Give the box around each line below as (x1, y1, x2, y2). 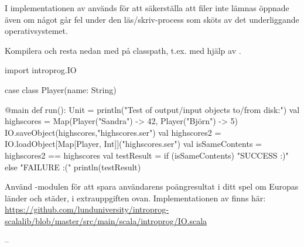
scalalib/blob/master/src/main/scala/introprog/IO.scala (5, 214, 207, 227)
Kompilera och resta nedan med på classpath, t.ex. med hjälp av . (5, 44, 241, 56)
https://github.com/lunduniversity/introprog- (5, 203, 169, 215)
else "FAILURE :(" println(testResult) (5, 160, 141, 173)
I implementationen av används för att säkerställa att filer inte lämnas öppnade (5, 2, 289, 13)
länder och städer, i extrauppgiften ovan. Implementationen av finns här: (5, 191, 266, 204)
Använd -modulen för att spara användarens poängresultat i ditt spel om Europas (5, 180, 299, 193)
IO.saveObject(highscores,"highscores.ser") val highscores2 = (5, 126, 221, 138)
